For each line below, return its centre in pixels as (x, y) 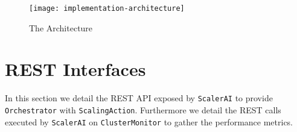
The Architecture (61, 27)
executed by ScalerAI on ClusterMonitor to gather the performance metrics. (149, 121)
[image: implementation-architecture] (107, 8)
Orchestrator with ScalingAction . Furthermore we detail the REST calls (143, 110)
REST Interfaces (75, 69)
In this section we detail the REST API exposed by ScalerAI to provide (139, 98)
